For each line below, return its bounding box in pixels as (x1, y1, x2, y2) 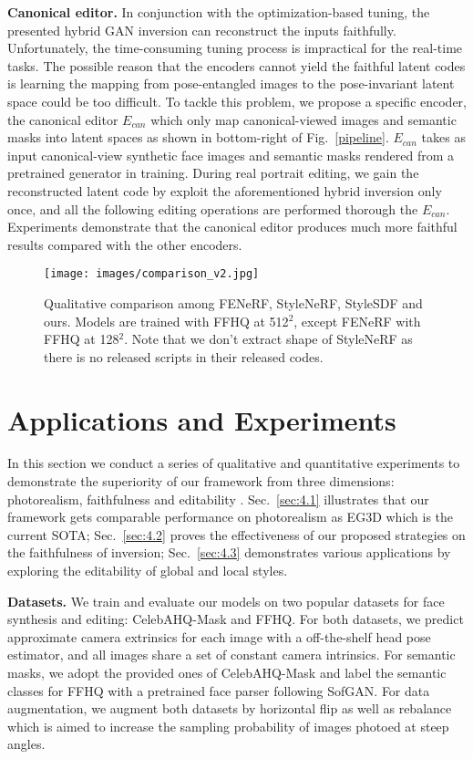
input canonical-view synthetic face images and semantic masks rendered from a (7, 145, 455, 164)
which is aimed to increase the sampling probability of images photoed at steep (7, 716, 449, 735)
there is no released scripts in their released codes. (44, 347, 324, 366)
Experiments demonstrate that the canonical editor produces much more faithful (7, 217, 458, 236)
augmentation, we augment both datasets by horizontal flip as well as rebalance (7, 699, 452, 718)
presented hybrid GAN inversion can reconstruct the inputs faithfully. (7, 20, 396, 39)
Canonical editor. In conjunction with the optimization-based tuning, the (7, 3, 430, 21)
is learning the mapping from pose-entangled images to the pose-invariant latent (7, 74, 455, 93)
